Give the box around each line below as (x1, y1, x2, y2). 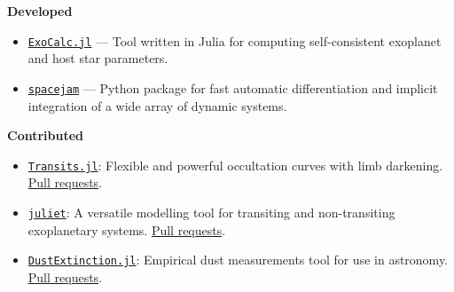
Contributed (7, 126, 84, 145)
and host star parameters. (27, 49, 168, 67)
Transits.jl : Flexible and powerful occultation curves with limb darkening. (27, 155, 443, 174)
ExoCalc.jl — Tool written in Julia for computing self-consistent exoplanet (27, 31, 442, 50)
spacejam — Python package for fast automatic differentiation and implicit (27, 78, 438, 97)
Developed (7, 2, 73, 20)
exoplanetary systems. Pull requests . (27, 220, 226, 239)
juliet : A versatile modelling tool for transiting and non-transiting (27, 202, 395, 221)
